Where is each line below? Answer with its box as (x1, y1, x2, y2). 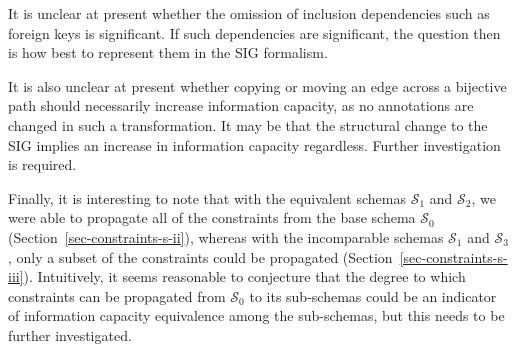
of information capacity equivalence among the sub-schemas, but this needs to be (8, 305, 505, 326)
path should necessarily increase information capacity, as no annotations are (8, 95, 474, 116)
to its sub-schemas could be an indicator (249, 285, 497, 306)
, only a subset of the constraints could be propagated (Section (8, 246, 393, 267)
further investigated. (8, 324, 132, 345)
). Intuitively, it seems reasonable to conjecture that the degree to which (23, 266, 466, 287)
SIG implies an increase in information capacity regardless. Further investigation (8, 134, 501, 155)
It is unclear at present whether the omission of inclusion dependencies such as (8, 3, 490, 23)
